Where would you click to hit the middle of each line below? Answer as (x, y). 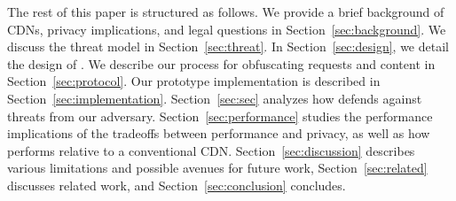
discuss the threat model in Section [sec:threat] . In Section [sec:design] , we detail (228, 46)
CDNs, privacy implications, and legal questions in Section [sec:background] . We (227, 29)
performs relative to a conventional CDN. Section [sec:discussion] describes (211, 150)
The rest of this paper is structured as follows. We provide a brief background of (226, 12)
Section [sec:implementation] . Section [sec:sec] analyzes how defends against (215, 98)
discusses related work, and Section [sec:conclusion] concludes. (177, 185)
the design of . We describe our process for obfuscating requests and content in (221, 63)
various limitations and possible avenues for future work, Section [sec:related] (217, 168)
